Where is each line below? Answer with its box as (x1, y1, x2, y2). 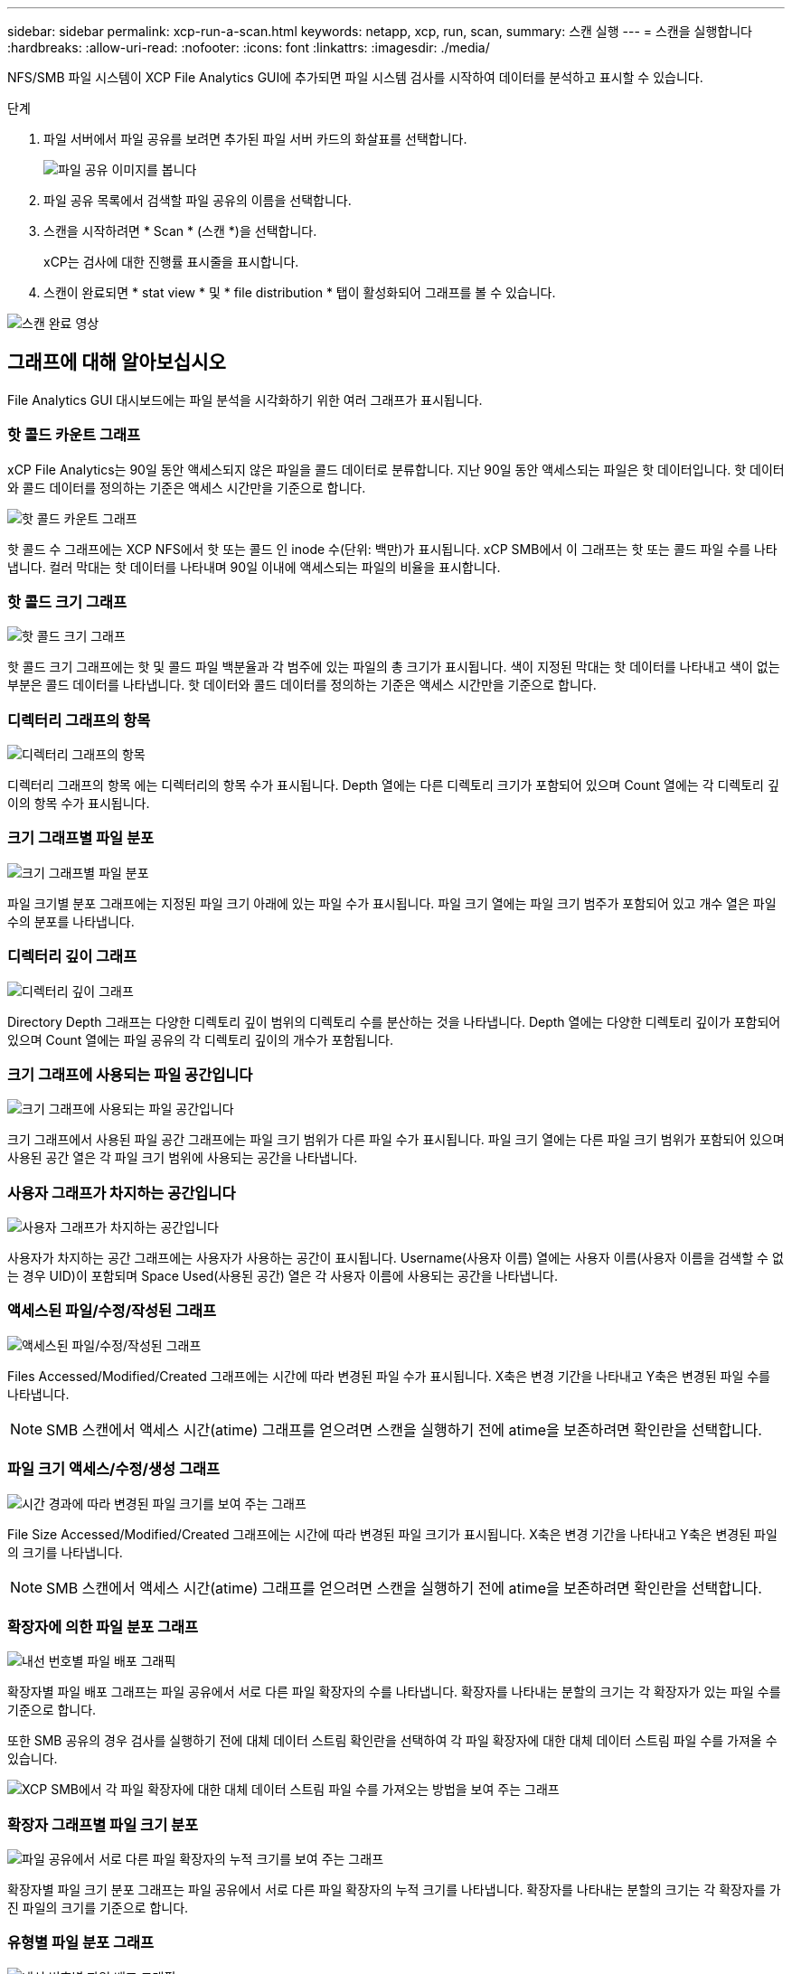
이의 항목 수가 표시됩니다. (7, 795, 150, 812)
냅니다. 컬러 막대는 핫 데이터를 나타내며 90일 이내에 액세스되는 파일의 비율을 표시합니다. (7, 559, 501, 575)
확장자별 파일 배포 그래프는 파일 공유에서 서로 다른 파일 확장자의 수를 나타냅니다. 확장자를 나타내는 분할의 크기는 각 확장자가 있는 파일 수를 (7, 1684, 781, 1700)
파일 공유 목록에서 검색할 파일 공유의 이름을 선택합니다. (43, 193, 352, 208)
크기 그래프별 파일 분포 (7, 829, 155, 848)
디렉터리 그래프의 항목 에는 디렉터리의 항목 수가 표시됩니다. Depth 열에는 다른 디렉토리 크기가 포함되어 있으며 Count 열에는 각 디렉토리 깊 (7, 777, 779, 794)
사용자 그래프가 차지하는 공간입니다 (7, 1183, 236, 1202)
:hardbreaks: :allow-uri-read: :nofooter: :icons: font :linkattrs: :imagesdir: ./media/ (7, 40, 490, 55)
